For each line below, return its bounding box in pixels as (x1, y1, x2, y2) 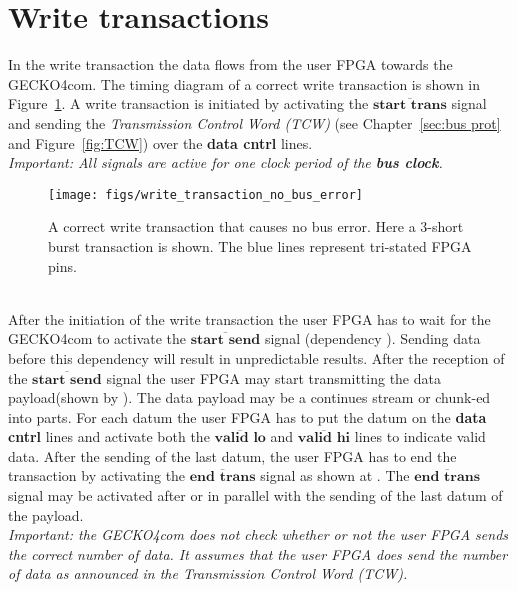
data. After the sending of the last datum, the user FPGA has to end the (8, 445, 457, 466)
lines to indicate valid (354, 426, 486, 447)
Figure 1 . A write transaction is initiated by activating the (8, 93, 369, 114)
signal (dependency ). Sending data (264, 328, 481, 349)
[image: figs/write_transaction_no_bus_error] (48, 187, 363, 202)
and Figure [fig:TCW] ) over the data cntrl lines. (8, 132, 313, 153)
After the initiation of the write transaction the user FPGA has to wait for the (8, 308, 491, 329)
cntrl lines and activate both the (8, 426, 210, 447)
